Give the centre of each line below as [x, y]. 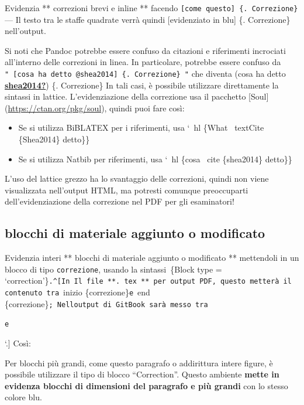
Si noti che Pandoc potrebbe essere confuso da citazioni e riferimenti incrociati [145, 50]
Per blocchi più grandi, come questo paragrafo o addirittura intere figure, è [139, 363]
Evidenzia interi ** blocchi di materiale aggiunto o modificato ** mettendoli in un [152, 258]
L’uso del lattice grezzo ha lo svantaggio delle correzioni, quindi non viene [137, 178]
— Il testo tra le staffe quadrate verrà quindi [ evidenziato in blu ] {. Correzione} [148, 19]
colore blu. [23, 397]
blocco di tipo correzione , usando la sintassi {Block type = [113, 269]
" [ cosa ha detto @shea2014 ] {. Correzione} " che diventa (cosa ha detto [145, 74]
